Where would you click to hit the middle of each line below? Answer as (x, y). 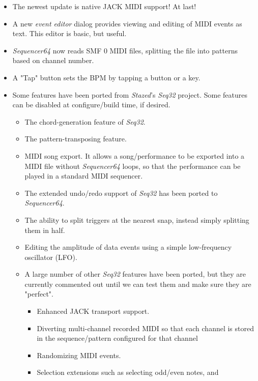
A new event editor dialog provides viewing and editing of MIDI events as (127, 23)
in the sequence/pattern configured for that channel (117, 338)
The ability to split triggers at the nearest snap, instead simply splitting (137, 219)
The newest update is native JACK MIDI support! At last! (104, 6)
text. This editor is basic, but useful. (69, 33)
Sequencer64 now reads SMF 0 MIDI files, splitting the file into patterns (125, 50)
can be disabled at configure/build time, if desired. (91, 105)
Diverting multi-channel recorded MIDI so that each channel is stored (145, 328)
